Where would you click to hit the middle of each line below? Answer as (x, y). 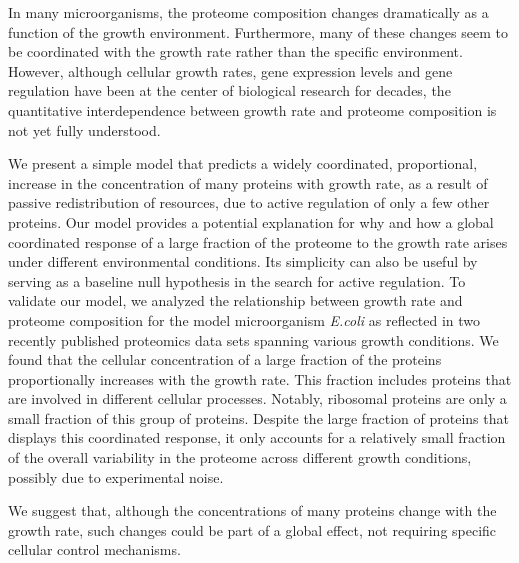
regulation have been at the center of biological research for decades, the (229, 90)
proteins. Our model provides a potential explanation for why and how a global (251, 221)
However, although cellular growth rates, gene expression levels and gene (230, 70)
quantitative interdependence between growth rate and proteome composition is (252, 109)
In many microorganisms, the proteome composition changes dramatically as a (248, 12)
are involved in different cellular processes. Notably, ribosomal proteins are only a (257, 398)
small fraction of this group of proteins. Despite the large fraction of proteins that (258, 417)
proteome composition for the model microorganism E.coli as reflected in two (244, 319)
